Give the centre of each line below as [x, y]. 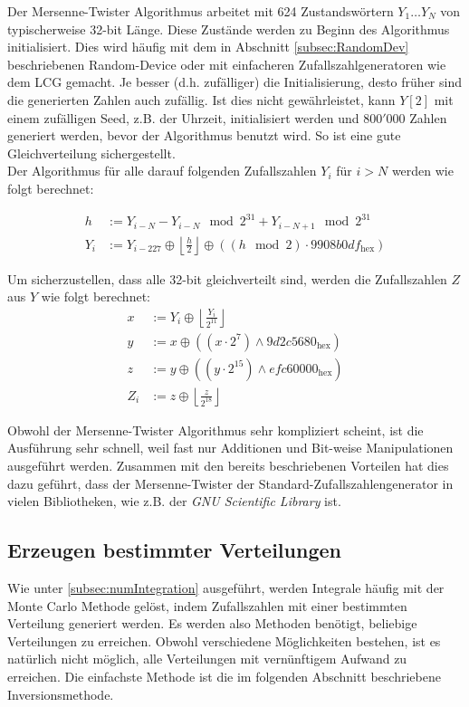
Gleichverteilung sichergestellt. [91, 153]
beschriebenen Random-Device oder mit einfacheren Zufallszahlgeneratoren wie [227, 64]
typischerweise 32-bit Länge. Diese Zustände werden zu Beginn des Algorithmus [229, 29]
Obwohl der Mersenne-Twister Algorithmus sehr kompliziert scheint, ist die [215, 430]
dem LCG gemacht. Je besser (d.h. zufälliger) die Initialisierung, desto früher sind [234, 82]
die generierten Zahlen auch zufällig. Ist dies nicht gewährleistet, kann [201, 99]
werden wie [422, 171]
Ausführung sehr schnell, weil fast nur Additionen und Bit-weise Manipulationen [230, 448]
